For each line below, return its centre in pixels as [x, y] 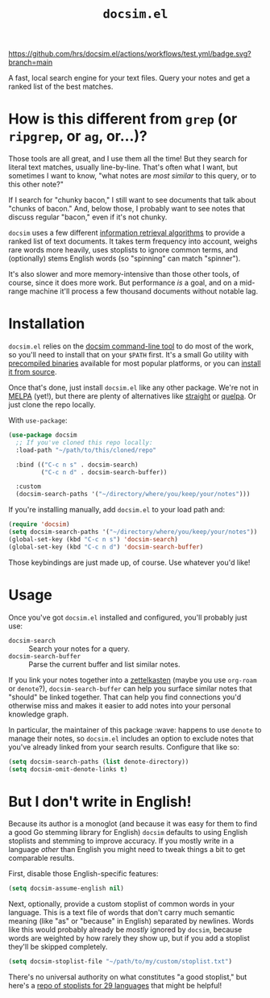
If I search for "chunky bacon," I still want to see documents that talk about [132, 200]
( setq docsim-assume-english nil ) [66, 889]
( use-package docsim [43, 435]
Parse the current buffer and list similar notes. [104, 664]
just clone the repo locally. [52, 405]
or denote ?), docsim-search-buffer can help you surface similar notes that [130, 688]
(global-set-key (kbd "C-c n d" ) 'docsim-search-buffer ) [106, 547]
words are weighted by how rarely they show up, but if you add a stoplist [129, 938]
